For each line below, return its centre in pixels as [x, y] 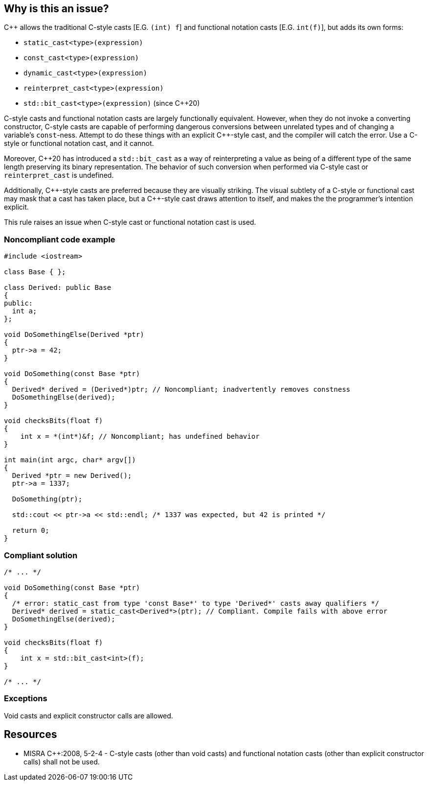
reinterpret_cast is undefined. [59, 175]
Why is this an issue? [56, 9]
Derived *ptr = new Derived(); [72, 476]
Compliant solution [41, 555]
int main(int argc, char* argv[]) [70, 460]
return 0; [31, 531]
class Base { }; [35, 272]
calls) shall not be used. [62, 761]
